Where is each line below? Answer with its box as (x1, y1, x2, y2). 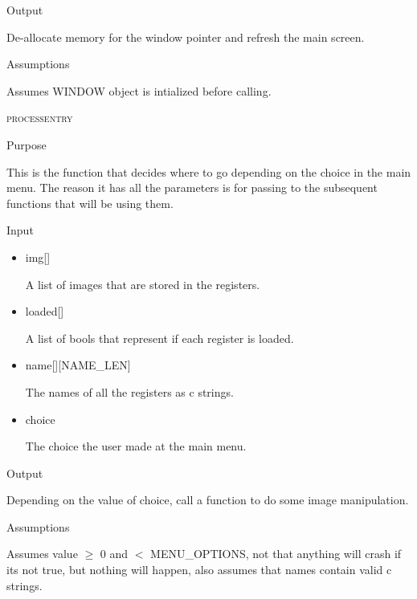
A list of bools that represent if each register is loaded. (25, 329, 294, 346)
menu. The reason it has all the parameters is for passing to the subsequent (6, 179, 378, 196)
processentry (6, 109, 73, 126)
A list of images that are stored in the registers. (25, 275, 260, 292)
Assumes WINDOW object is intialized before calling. (6, 82, 272, 99)
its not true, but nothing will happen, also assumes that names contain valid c (6, 561, 392, 578)
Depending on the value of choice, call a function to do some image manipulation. (6, 491, 409, 508)
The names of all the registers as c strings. (25, 383, 234, 400)
